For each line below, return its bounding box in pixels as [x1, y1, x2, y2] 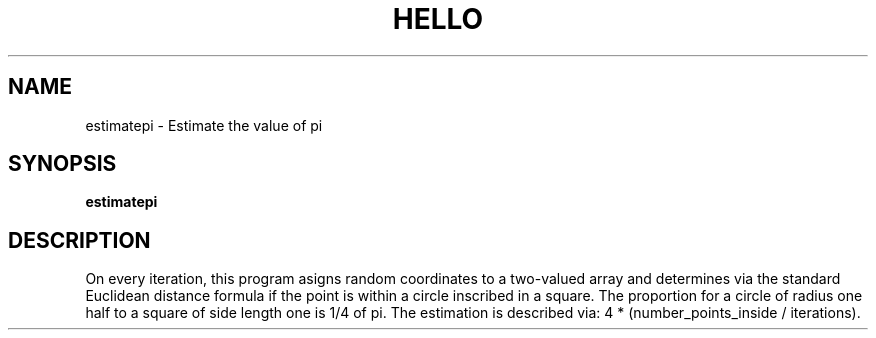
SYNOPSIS [8, 151, 117, 177]
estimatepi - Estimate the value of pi [85, 116, 323, 134]
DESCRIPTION [8, 227, 151, 253]
